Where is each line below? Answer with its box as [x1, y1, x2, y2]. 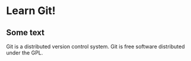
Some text [6, 28, 45, 38]
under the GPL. [6, 49, 43, 56]
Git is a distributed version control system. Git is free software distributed [6, 43, 185, 50]
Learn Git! [6, 4, 56, 18]
